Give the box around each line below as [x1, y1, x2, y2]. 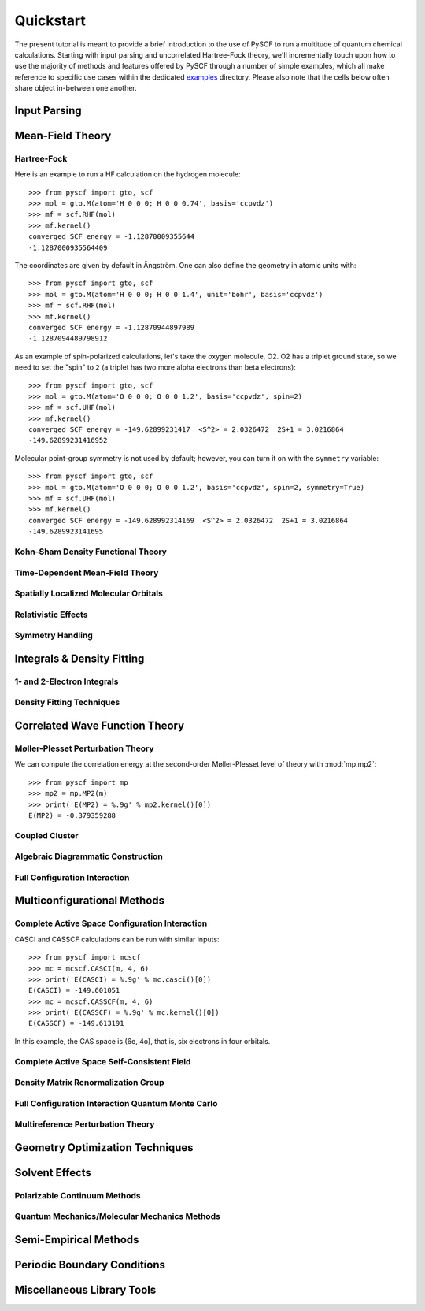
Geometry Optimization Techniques [14, 1141, 194, 1154]
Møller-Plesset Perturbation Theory [14, 743, 154, 754]
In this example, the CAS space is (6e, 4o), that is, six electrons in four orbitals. [14, 1036, 271, 1045]
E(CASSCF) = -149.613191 [28, 1019, 124, 1028]
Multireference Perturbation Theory [14, 1119, 155, 1130]
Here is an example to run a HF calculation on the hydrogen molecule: [14, 169, 241, 179]
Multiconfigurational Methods [14, 894, 165, 908]
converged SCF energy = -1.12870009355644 [28, 232, 195, 241]
